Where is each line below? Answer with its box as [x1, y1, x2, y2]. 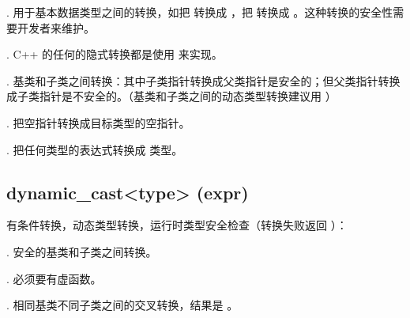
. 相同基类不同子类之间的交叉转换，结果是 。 [6, 297, 239, 313]
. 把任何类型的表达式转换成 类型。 [6, 141, 183, 157]
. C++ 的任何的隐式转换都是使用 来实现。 [6, 46, 223, 62]
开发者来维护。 [17, 19, 95, 36]
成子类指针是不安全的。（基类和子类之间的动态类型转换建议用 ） [6, 88, 337, 104]
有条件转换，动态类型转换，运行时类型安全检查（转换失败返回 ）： [6, 217, 348, 233]
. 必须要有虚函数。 [6, 270, 102, 286]
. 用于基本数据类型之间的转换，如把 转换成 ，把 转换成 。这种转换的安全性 [6, 4, 393, 20]
